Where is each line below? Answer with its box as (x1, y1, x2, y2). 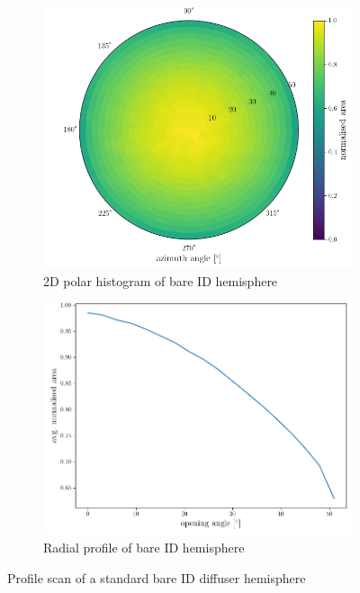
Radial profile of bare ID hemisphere (43, 538, 245, 557)
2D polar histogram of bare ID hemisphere (43, 271, 278, 290)
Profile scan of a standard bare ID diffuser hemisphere (7, 568, 306, 587)
